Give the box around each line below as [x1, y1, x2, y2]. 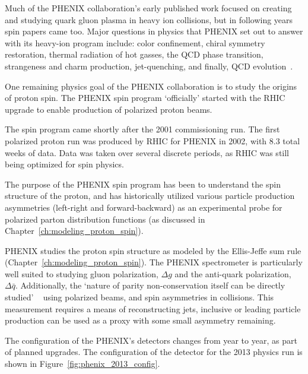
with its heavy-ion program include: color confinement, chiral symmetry [5, 36, 265, 49]
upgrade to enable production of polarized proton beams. [5, 103, 212, 115]
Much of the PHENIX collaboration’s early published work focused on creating [5, 2, 292, 14]
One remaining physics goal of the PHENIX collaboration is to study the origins [5, 80, 297, 92]
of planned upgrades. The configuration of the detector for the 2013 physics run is [5, 346, 303, 358]
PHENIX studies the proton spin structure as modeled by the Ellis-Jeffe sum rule [5, 244, 301, 256]
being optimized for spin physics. [5, 158, 124, 170]
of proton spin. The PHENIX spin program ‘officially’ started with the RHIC [5, 91, 285, 104]
